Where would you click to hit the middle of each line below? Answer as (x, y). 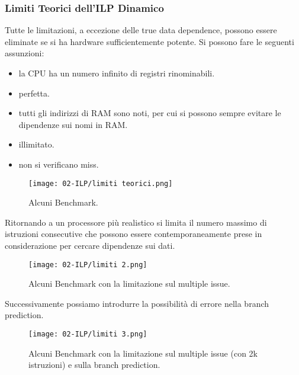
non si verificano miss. (59, 164)
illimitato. (36, 144)
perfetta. (34, 93)
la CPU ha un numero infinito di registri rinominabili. (117, 73)
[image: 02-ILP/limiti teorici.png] (101, 183)
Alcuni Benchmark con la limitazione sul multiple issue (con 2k (143, 353)
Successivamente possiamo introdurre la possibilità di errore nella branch (137, 303)
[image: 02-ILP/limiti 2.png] (88, 265)
